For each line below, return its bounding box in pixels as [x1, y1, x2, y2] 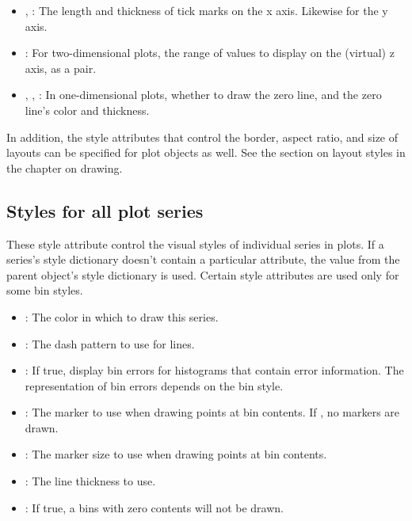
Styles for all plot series [6, 198, 204, 222]
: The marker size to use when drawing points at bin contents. [25, 446, 327, 462]
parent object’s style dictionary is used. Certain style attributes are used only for [6, 266, 399, 283]
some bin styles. [6, 282, 83, 299]
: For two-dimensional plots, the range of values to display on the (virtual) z [25, 44, 395, 61]
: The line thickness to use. [25, 473, 156, 489]
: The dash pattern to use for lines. [25, 335, 195, 352]
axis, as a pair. [25, 59, 97, 76]
